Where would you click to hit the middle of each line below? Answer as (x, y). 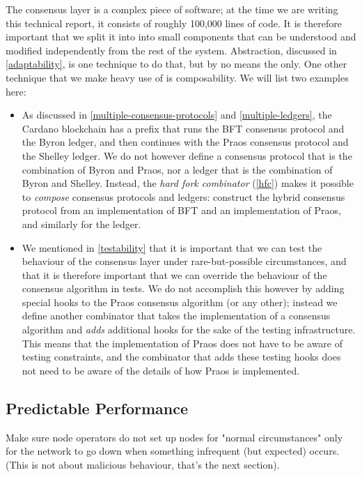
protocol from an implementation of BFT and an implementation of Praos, (181, 210)
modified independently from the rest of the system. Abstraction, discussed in (171, 50)
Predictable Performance (97, 408)
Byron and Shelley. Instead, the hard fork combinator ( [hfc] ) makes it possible (188, 183)
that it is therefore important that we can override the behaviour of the (174, 274)
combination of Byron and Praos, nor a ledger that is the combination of (177, 169)
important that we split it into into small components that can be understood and (181, 37)
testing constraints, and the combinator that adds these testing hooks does (181, 357)
